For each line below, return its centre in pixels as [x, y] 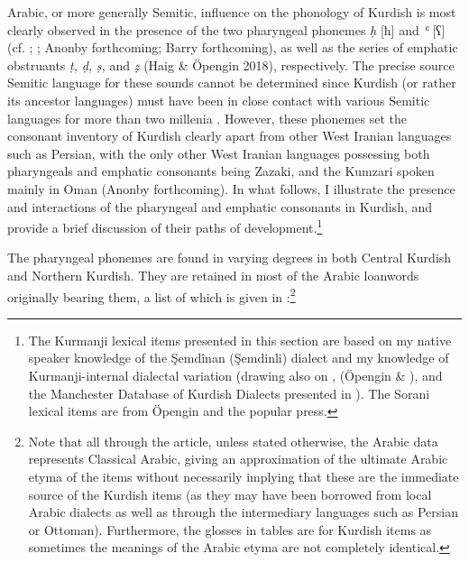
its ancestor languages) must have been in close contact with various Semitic [219, 100]
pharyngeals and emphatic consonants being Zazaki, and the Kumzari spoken [221, 171]
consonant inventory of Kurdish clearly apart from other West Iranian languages [230, 136]
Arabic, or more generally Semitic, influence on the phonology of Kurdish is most [232, 12]
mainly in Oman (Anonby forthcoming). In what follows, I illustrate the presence [231, 188]
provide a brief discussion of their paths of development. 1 [165, 226]
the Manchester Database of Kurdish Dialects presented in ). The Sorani [229, 393]
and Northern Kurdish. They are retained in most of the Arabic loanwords [213, 275]
